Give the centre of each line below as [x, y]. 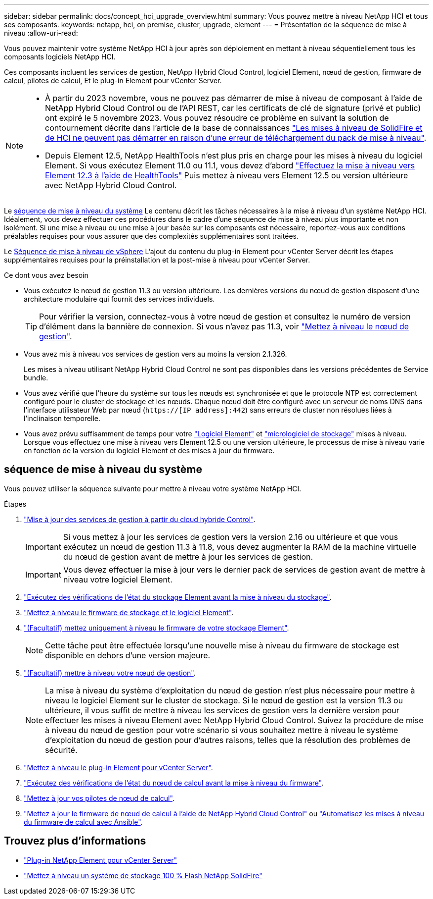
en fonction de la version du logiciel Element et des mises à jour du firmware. [149, 450]
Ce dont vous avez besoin [46, 275]
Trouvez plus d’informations [75, 841]
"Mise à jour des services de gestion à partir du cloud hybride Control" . [140, 519]
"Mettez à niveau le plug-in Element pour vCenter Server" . [118, 767]
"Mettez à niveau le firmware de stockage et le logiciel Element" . [129, 612]
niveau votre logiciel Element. [118, 579]
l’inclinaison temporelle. [62, 418]
